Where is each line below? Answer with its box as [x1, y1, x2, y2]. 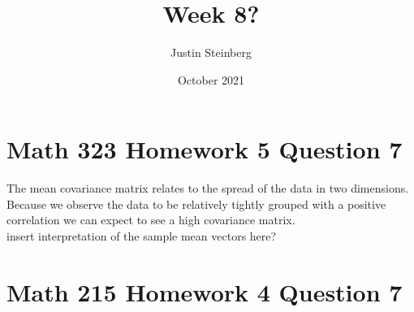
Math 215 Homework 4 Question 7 [6, 275, 403, 308]
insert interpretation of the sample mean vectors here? [6, 227, 277, 245]
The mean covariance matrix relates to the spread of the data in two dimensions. [6, 180, 409, 197]
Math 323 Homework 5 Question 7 [6, 132, 403, 166]
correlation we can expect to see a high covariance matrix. [6, 211, 295, 228]
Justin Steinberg [170, 44, 252, 61]
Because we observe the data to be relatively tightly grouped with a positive [6, 195, 386, 212]
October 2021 [177, 71, 245, 88]
